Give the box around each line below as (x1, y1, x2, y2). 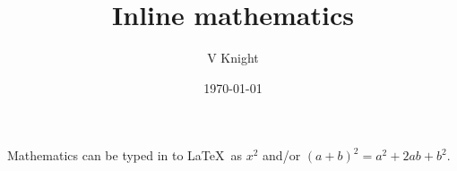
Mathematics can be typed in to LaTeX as (7, 146, 243, 165)
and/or (263, 146, 301, 165)
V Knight (207, 48, 259, 67)
